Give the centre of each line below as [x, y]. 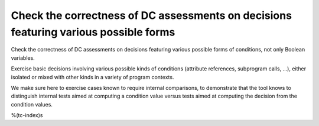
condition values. [32, 104]
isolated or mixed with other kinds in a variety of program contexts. [92, 77]
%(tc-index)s [27, 115]
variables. [23, 58]
